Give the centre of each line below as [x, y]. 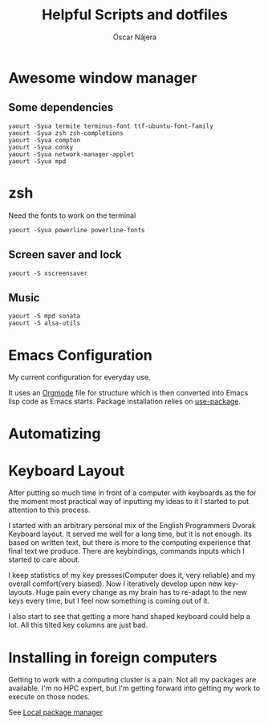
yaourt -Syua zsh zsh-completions [66, 133]
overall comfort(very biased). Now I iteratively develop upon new [116, 584]
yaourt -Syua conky [41, 147]
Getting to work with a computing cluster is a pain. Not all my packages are [132, 680]
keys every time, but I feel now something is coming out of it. [109, 601]
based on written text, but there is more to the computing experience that [130, 543]
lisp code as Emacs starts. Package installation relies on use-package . [125, 401]
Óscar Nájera [135, 37]
